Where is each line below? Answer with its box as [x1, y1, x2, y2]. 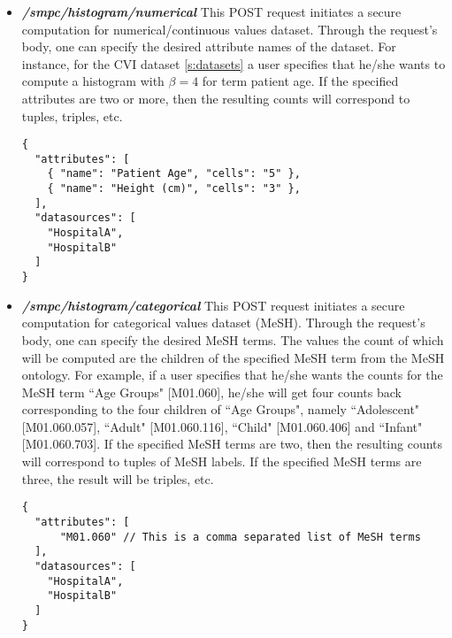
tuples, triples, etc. [21, 106, 123, 125]
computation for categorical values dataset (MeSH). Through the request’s [21, 313, 425, 332]
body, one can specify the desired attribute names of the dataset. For [21, 37, 396, 56]
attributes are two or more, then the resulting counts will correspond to [21, 88, 410, 107]
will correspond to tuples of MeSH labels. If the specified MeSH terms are [21, 452, 422, 471]
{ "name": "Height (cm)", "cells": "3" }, [47, 182, 301, 196]
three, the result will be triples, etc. [21, 469, 214, 488]
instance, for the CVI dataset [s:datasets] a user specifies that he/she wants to [21, 54, 446, 73]
